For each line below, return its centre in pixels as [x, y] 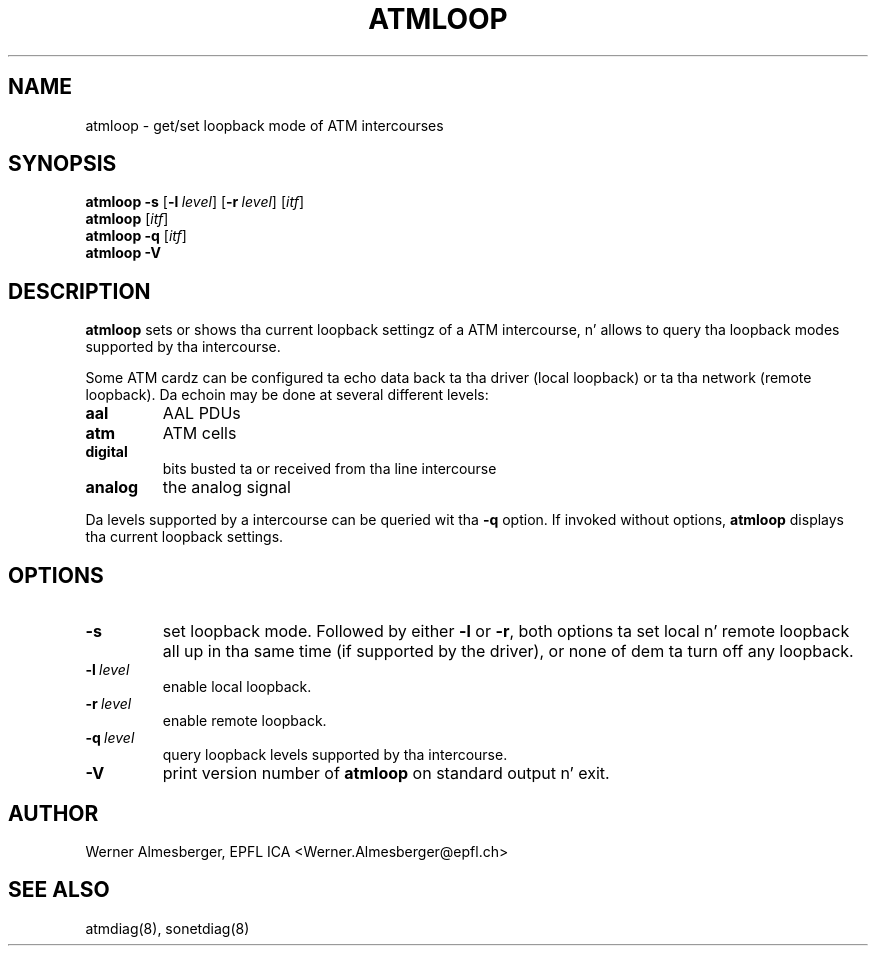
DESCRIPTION [79, 291]
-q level [110, 738]
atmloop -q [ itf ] [136, 236]
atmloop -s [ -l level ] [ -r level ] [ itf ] [194, 202]
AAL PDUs [201, 413]
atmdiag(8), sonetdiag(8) [167, 928]
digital [106, 452]
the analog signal [226, 487]
